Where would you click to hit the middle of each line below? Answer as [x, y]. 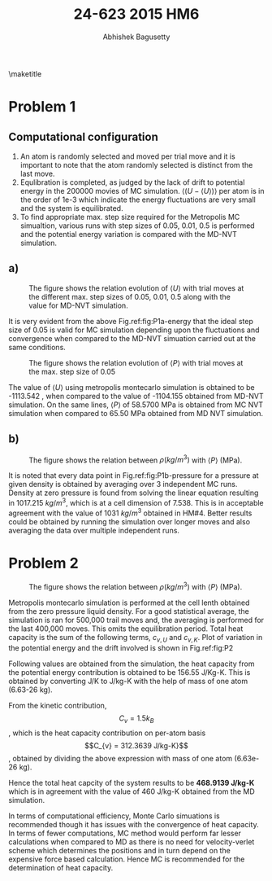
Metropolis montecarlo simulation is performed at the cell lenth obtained [129, 603]
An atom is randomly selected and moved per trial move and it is [127, 156]
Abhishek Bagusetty [136, 37]
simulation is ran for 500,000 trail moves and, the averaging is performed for [136, 620]
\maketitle [25, 73]
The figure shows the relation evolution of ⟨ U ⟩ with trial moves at [136, 288]
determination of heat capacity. [61, 867]
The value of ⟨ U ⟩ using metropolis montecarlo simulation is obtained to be [132, 387]
